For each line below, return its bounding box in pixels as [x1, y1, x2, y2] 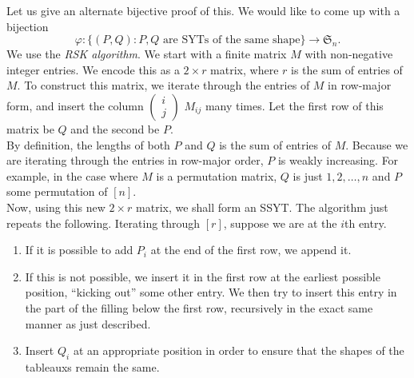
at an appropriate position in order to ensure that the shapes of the [73, 342, 404, 359]
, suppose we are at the [223, 214, 337, 231]
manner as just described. [25, 315, 151, 332]
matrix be [6, 120, 54, 137]
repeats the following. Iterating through [6, 214, 201, 231]
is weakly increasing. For [277, 152, 399, 169]
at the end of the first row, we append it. [150, 241, 352, 258]
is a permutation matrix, [156, 167, 277, 184]
